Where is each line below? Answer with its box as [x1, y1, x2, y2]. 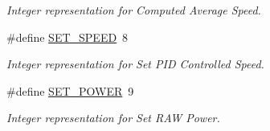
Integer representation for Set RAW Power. [6, 109, 220, 126]
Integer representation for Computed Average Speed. [6, 2, 261, 18]
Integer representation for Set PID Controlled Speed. [6, 55, 264, 72]
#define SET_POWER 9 [6, 82, 134, 99]
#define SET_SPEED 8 [6, 28, 129, 45]
